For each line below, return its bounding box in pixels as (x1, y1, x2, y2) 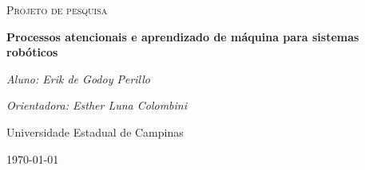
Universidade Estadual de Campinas (6, 123, 184, 140)
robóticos (6, 44, 58, 60)
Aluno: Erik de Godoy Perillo (6, 70, 150, 87)
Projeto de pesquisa (6, 2, 108, 17)
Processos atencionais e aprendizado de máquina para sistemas (6, 28, 359, 44)
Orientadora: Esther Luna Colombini (6, 97, 188, 114)
